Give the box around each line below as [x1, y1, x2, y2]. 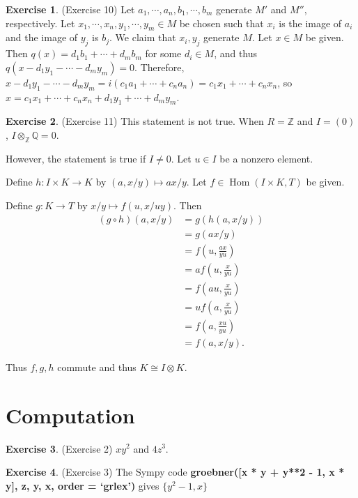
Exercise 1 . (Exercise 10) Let [6, 2, 135, 16]
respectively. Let [6, 15, 75, 30]
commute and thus [57, 359, 137, 374]
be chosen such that [179, 15, 264, 30]
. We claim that [109, 30, 176, 45]
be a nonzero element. [219, 151, 313, 165]
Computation [6, 400, 135, 429]
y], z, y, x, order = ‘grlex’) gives [6, 478, 159, 492]
